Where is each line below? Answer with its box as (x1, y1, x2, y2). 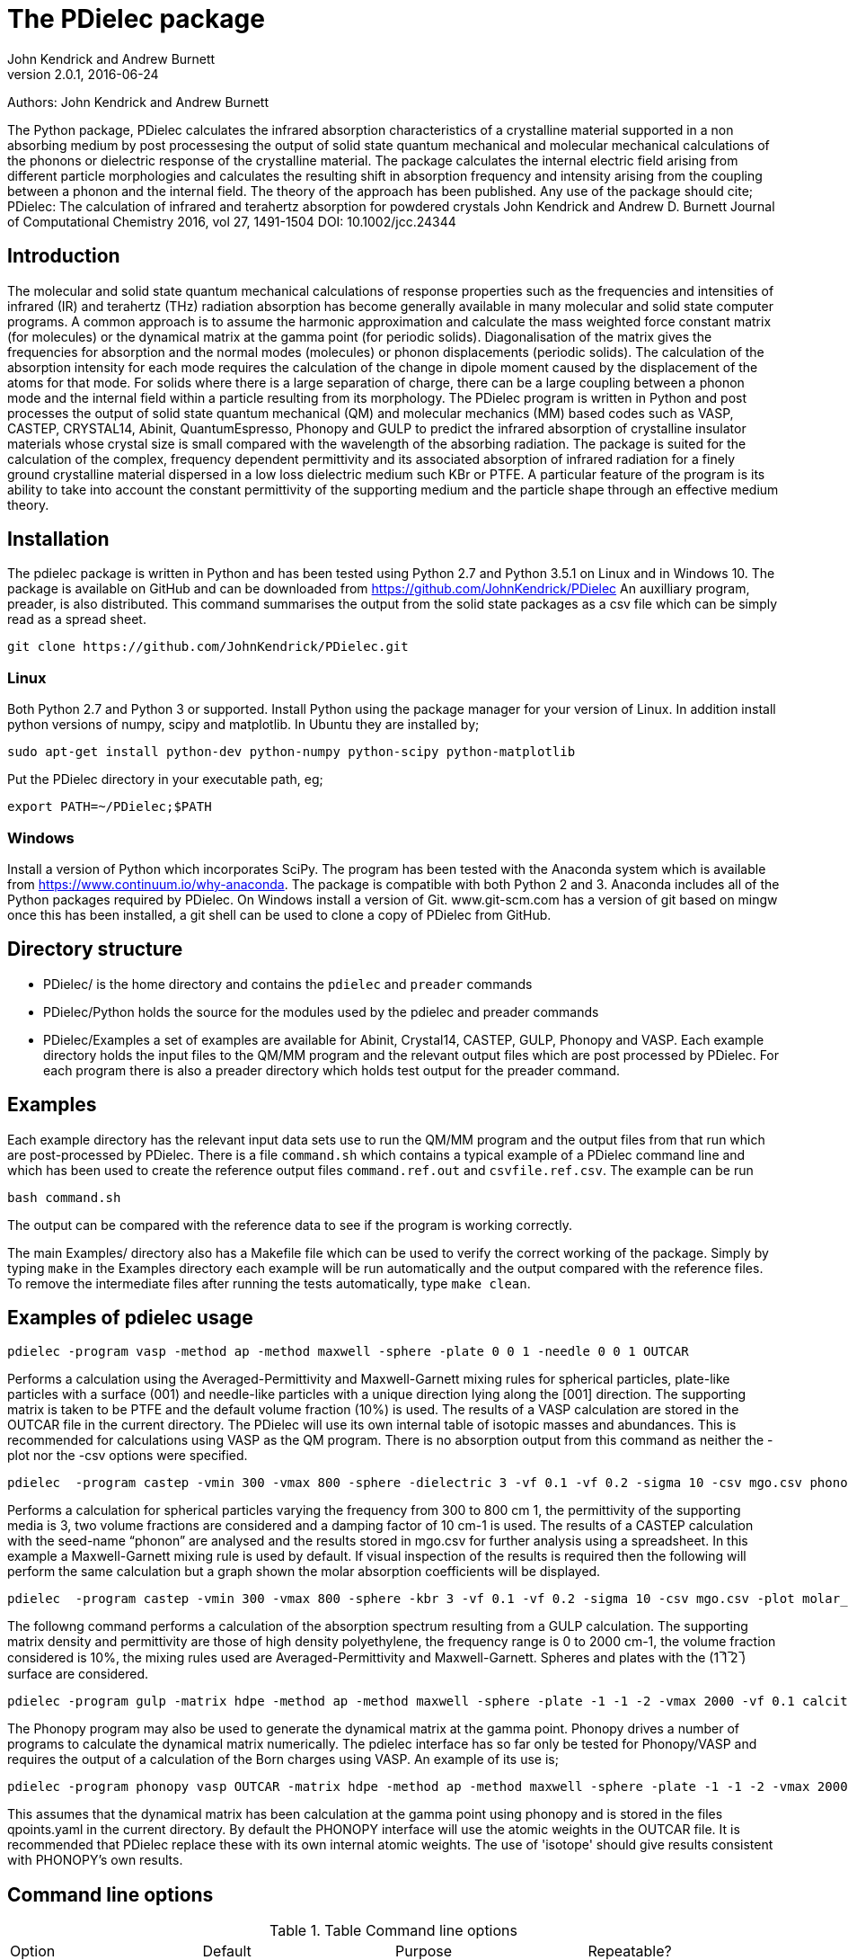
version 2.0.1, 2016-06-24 (7, 66, 159, 82)
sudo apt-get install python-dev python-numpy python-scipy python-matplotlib (7, 744, 576, 760)
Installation (7, 528, 110, 551)
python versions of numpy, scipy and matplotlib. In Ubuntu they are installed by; (7, 717, 480, 733)
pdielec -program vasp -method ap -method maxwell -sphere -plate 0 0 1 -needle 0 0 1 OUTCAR (7, 1344, 689, 1359)
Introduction (7, 245, 120, 268)
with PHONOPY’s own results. (7, 1852, 183, 1868)
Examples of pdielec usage (7, 1306, 253, 1330)
